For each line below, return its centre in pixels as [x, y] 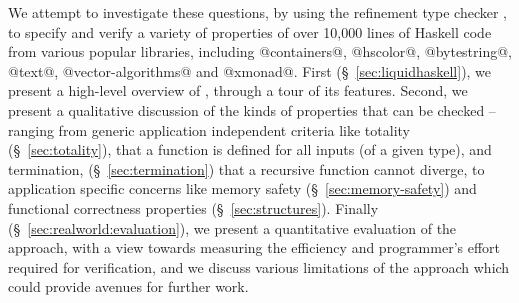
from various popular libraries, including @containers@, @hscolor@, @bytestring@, [260, 51]
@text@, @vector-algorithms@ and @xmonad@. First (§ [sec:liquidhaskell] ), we [250, 70]
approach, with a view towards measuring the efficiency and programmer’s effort [254, 247]
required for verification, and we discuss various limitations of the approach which [259, 266]
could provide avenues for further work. [128, 286]
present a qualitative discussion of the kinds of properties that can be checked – [252, 109]
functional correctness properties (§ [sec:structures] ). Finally [193, 207]
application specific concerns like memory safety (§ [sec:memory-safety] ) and [242, 188]
